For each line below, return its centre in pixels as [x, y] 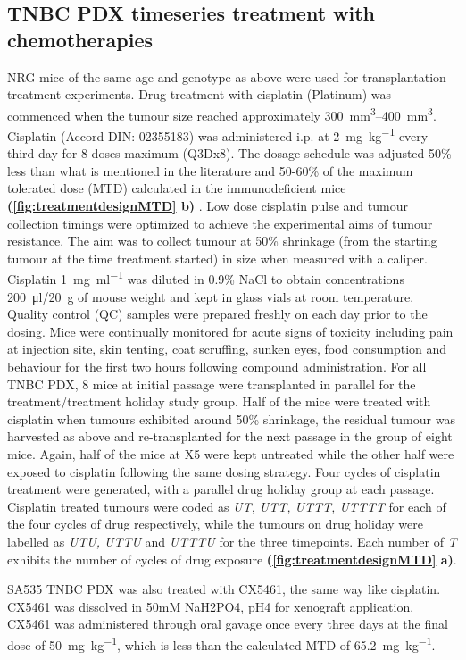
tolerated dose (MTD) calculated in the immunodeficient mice [177, 188]
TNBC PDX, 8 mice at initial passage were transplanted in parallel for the [212, 384]
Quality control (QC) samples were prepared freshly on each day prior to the [217, 314]
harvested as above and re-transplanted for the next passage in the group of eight [230, 436]
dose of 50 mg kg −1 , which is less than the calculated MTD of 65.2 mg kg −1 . [221, 643]
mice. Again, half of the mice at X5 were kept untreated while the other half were [231, 454]
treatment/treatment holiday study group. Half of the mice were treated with [219, 401]
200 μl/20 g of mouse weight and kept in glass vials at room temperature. [211, 296]
